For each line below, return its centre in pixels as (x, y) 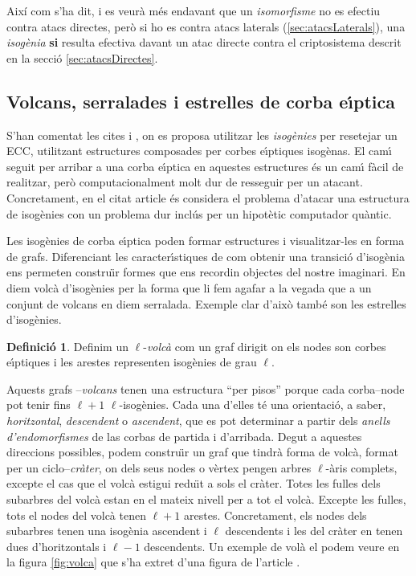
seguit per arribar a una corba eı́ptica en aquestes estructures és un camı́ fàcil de (205, 166)
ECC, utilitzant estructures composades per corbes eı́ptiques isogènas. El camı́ (199, 151)
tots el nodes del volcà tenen (76, 515)
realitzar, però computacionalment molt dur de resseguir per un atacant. (185, 182)
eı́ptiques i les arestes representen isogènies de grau (132, 362)
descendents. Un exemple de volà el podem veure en (272, 546)
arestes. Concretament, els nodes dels (275, 515)
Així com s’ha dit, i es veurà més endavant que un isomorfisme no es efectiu (194, 10)
